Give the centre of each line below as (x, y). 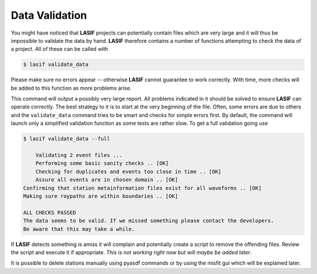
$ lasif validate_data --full (67, 139)
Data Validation (49, 15)
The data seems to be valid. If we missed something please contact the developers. (149, 221)
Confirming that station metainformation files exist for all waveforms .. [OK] (142, 188)
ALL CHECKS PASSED (50, 213)
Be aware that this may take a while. (79, 229)
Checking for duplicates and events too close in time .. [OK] (129, 172)
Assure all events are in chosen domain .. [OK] (107, 180)
